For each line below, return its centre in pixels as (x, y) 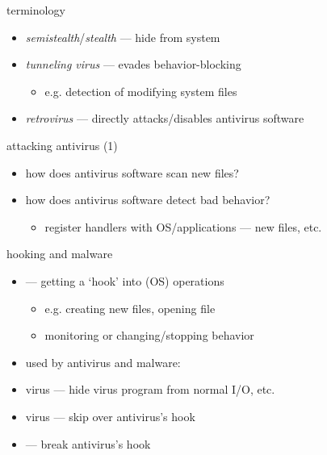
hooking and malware (60, 254)
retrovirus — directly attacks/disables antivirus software (165, 118)
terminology (36, 10)
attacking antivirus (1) (62, 145)
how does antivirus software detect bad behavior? (148, 200)
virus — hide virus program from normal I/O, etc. (150, 389)
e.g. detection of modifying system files (141, 91)
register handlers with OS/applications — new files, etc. (183, 226)
